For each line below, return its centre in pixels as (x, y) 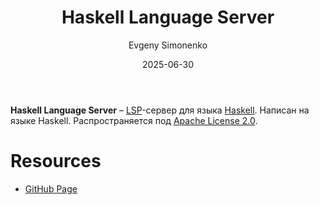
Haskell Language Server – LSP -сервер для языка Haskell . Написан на (160, 110)
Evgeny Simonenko (168, 45)
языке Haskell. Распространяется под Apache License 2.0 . (134, 120)
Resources (56, 161)
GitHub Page (51, 188)
